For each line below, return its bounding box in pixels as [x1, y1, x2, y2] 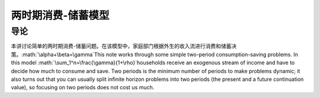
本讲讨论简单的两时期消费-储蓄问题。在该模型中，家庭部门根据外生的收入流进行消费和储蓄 [11, 43, 232, 50]
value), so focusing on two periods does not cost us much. [11, 84, 155, 91]
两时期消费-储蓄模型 [11, 9, 110, 22]
